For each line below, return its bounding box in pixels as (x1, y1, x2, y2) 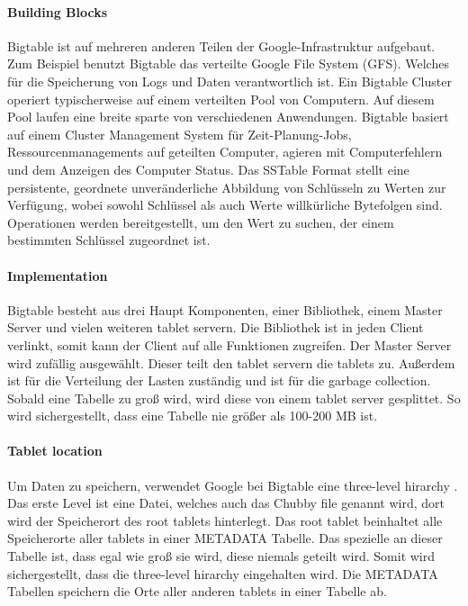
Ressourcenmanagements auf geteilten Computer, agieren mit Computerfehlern (7, 142, 443, 161)
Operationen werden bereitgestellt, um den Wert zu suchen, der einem (7, 213, 394, 231)
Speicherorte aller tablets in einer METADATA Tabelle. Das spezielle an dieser (7, 529, 443, 547)
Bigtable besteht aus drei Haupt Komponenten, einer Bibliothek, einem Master (7, 300, 443, 319)
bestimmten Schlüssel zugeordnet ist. (7, 231, 211, 249)
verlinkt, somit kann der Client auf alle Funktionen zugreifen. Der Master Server (7, 335, 452, 354)
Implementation (7, 266, 108, 285)
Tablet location (7, 441, 103, 460)
